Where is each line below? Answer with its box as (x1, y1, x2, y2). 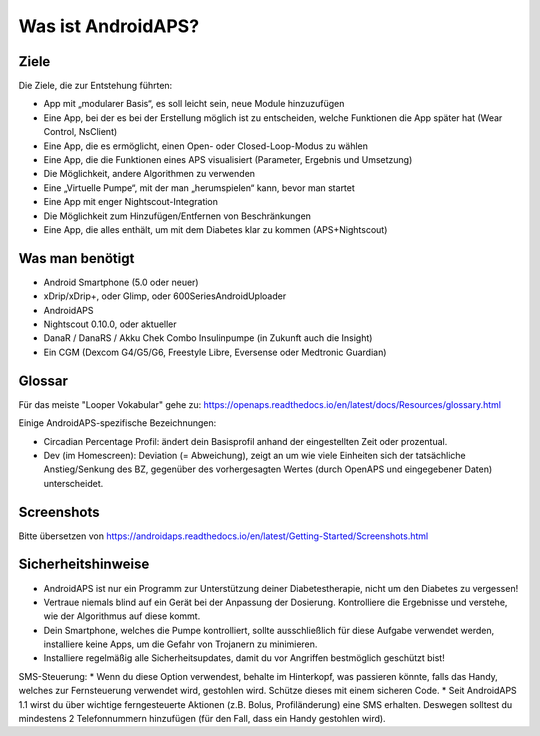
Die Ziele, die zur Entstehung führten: (18, 80, 173, 92)
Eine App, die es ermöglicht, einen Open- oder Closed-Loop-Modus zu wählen (43, 140, 369, 152)
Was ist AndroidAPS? (18, 15, 200, 37)
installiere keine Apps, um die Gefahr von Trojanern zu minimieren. (43, 638, 318, 650)
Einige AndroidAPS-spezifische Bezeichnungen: (18, 417, 217, 429)
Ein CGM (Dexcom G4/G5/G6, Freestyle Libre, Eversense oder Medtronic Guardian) (43, 346, 387, 358)
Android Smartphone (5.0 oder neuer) (43, 276, 199, 288)
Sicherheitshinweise (18, 556, 150, 573)
